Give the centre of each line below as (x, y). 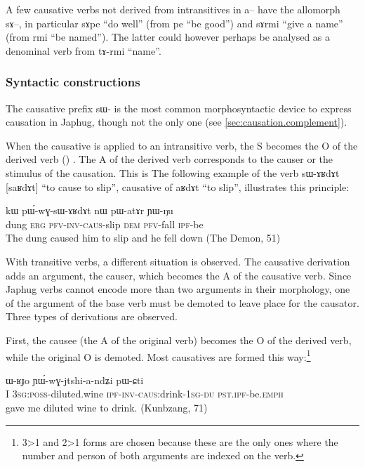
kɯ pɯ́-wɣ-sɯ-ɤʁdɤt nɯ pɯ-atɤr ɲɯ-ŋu (89, 210)
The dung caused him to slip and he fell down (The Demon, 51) (143, 238)
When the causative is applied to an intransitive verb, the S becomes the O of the (182, 145)
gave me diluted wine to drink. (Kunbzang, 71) (107, 407)
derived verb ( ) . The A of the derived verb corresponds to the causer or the (170, 159)
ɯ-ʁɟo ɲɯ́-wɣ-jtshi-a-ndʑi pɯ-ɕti (75, 380)
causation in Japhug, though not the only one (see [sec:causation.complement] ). (177, 122)
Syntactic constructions (73, 82)
